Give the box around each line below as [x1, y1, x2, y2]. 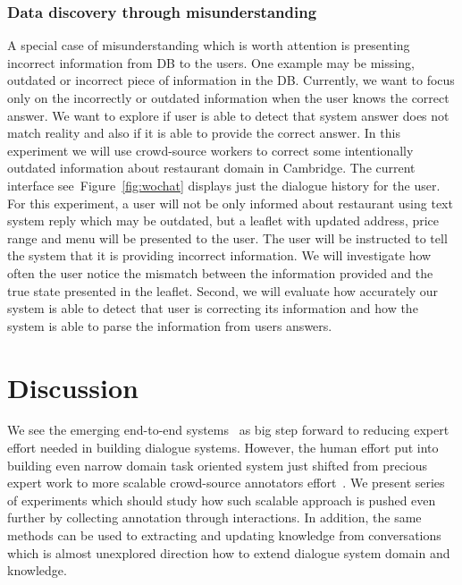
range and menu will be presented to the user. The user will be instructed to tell [7, 228, 448, 247]
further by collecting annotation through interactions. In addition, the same [7, 508, 422, 527]
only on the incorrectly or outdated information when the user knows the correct [7, 89, 449, 106]
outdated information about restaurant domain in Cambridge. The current [7, 158, 416, 177]
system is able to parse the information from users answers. [7, 316, 332, 335]
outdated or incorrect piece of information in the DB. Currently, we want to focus [7, 71, 455, 89]
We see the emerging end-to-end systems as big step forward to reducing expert [7, 420, 449, 439]
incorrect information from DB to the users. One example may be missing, [7, 53, 415, 72]
